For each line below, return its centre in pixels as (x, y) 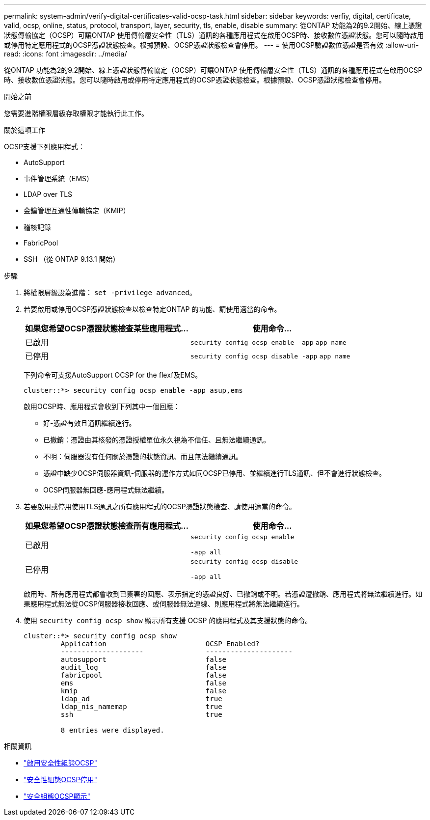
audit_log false (144, 667)
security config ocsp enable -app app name (269, 342)
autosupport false (144, 659)
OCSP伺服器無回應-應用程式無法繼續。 (106, 490)
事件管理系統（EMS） (59, 178)
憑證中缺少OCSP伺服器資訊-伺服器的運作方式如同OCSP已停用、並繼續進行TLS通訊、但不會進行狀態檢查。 (215, 473)
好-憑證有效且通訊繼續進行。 (90, 423)
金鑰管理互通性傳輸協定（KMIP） (77, 210)
